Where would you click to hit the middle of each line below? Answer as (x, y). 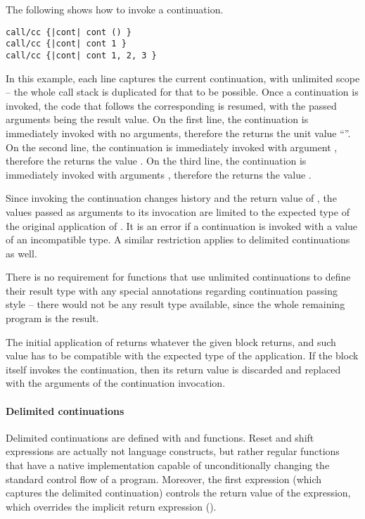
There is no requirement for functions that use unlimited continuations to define (178, 277)
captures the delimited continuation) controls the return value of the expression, (178, 493)
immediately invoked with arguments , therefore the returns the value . (159, 174)
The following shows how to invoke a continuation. (115, 9)
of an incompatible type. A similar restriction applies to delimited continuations (178, 239)
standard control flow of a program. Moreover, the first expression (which (164, 479)
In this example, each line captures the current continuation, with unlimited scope (183, 78)
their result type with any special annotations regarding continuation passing (172, 290)
